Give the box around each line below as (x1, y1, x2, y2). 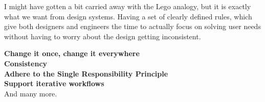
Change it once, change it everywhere (4, 48, 140, 59)
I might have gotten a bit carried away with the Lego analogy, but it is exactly (4, 1, 251, 11)
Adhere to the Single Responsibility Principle (4, 68, 168, 79)
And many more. (4, 88, 57, 98)
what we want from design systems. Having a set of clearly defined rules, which (4, 11, 252, 21)
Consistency (4, 58, 48, 68)
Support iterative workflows (4, 78, 104, 89)
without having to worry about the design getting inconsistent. (4, 31, 201, 41)
